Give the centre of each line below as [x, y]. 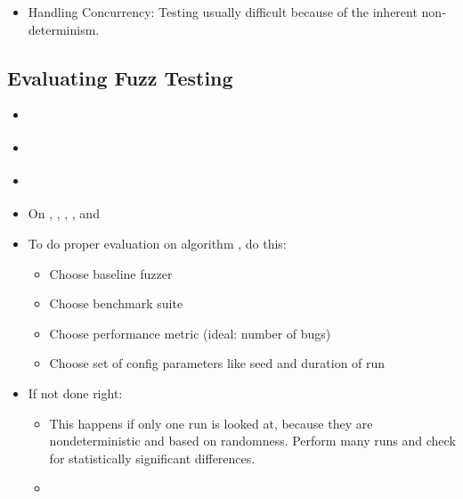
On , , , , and [64, 213]
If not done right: [75, 393]
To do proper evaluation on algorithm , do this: [157, 244]
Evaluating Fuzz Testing [120, 77]
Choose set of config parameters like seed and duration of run [217, 363]
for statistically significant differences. [152, 458]
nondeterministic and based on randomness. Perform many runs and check [252, 441]
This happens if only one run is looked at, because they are [211, 423]
